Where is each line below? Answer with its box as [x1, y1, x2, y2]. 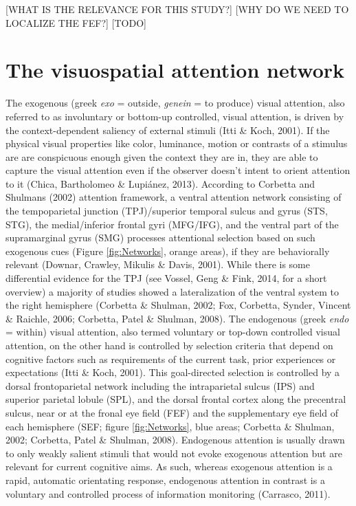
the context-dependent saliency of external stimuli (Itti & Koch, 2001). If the [5, 122, 330, 137]
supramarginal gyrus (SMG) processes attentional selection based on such [5, 230, 315, 245]
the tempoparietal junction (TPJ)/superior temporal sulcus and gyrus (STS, [5, 203, 328, 218]
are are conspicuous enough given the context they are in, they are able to [5, 149, 318, 164]
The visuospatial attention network [5, 56, 345, 84]
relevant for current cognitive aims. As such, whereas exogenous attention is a [5, 459, 333, 474]
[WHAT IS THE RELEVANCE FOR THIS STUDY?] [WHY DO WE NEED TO [5, 2, 349, 16]
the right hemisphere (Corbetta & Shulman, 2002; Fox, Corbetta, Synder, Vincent [5, 298, 351, 312]
